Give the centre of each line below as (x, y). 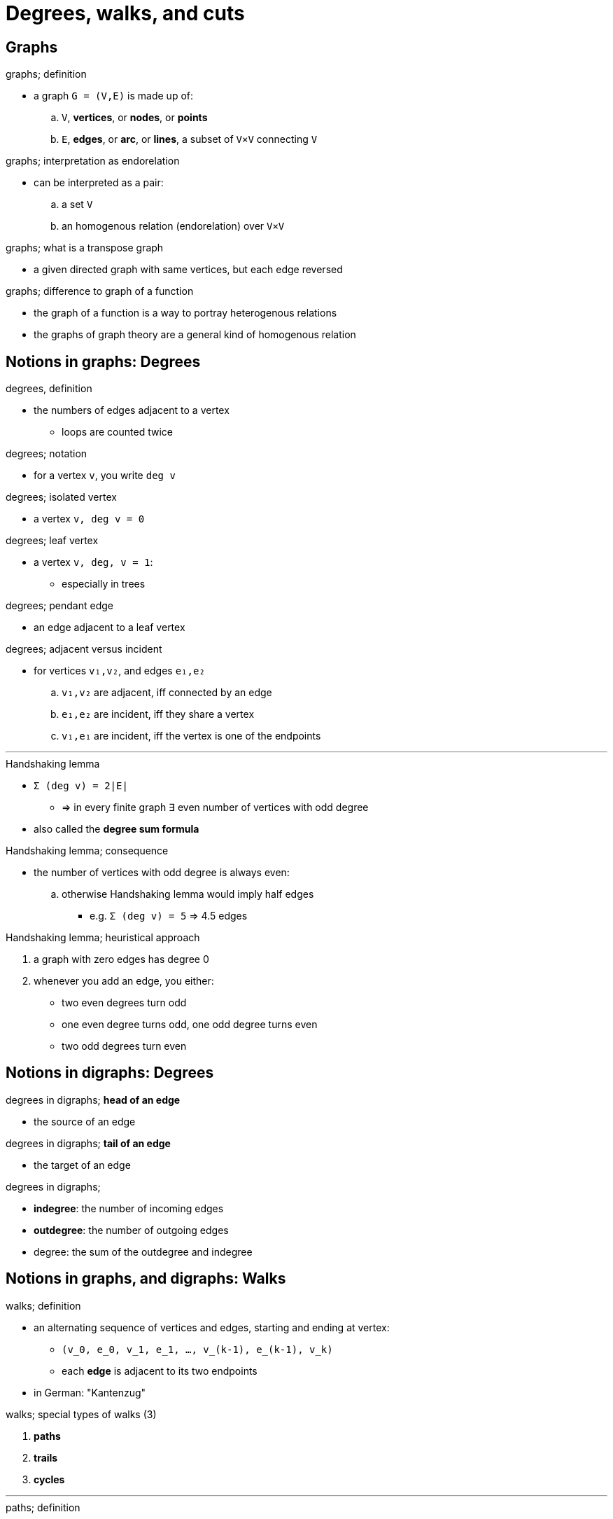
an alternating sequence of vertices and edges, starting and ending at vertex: (212, 1327)
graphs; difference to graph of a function (100, 291)
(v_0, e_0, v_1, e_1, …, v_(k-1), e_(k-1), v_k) (197, 1349)
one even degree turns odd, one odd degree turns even (190, 1025)
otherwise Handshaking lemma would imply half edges (188, 894)
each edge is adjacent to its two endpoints (160, 1371)
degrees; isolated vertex (61, 497)
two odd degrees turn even (124, 1046)
